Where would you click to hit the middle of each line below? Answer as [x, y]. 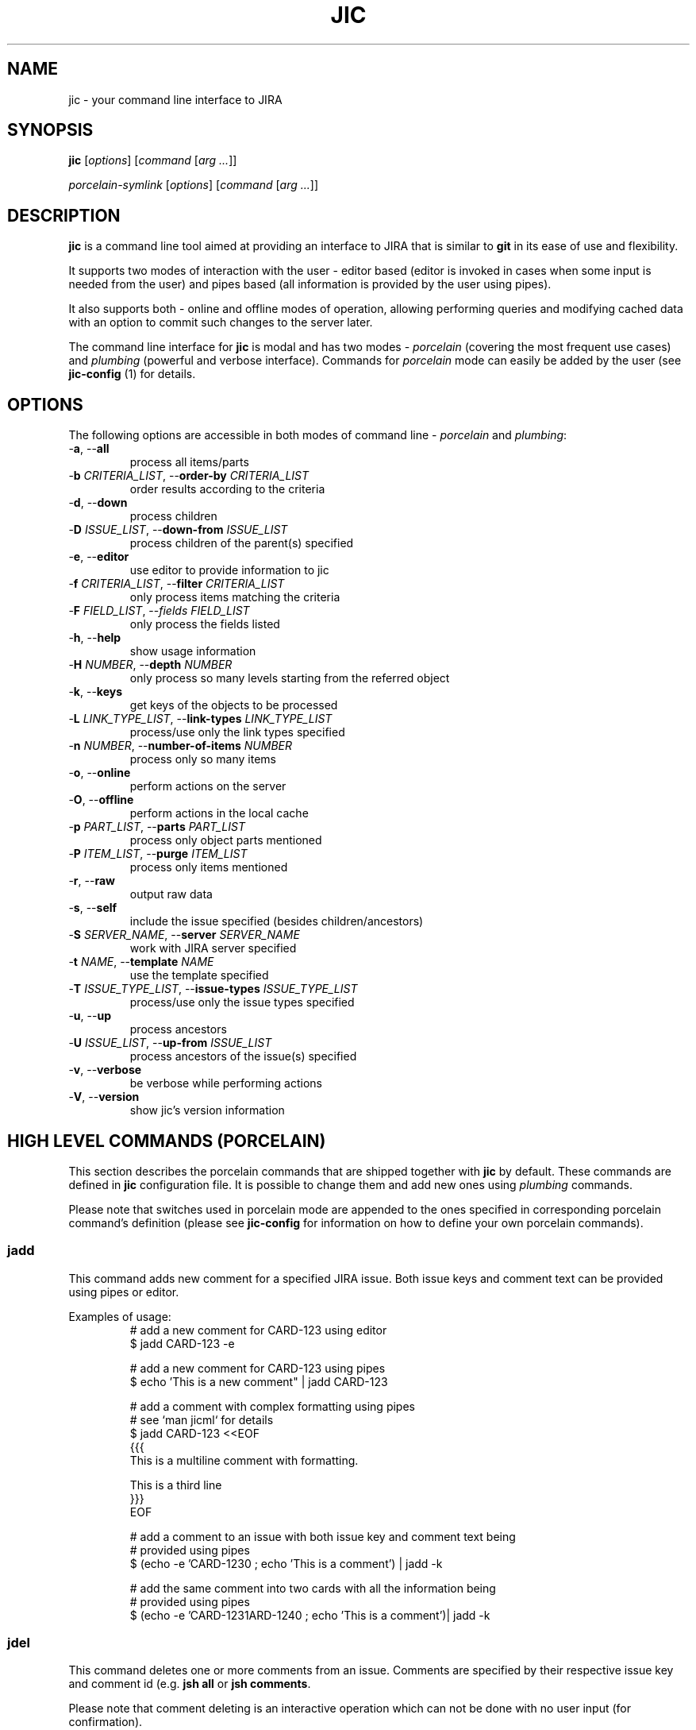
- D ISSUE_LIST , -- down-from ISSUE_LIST [178, 530]
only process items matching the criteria [235, 597]
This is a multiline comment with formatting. [244, 1460]
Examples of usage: [120, 1316]
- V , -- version [104, 1097]
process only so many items [203, 759]
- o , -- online [100, 773]
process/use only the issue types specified [242, 1002]
